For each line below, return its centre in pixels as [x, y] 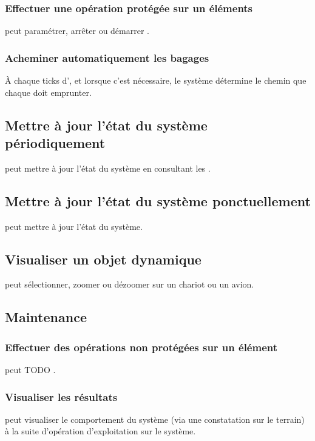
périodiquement [55, 143]
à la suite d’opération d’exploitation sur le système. [100, 431]
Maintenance [46, 317]
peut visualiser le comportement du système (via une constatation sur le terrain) [155, 419]
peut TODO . [30, 369]
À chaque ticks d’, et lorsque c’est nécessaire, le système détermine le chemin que [156, 80]
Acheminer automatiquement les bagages [107, 57]
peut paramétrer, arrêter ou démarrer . [77, 31]
